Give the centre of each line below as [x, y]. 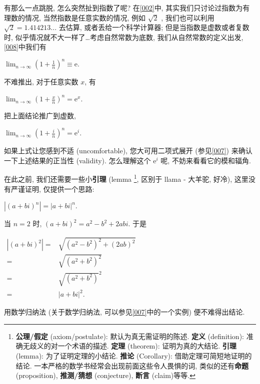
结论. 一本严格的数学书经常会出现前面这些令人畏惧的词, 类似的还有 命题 [132, 365]
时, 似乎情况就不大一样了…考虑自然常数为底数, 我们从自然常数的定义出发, [124, 37]
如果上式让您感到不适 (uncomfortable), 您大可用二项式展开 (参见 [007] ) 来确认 [128, 151]
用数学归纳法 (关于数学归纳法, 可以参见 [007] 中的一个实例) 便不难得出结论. [124, 312]
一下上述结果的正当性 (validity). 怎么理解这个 [77, 160]
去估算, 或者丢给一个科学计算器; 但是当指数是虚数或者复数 [154, 27]
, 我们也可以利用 [188, 17]
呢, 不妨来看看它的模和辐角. [206, 160]
